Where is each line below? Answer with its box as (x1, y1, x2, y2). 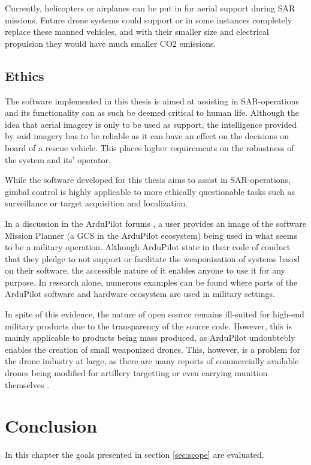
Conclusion (5, 413, 98, 438)
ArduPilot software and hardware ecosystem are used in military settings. (5, 287, 275, 300)
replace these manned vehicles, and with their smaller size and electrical (5, 25, 269, 38)
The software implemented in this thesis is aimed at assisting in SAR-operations (5, 94, 299, 107)
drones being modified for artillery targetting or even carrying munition (5, 367, 268, 379)
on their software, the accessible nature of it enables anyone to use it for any (5, 264, 285, 277)
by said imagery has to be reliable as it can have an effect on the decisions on (5, 130, 289, 142)
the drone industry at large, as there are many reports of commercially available (5, 355, 299, 367)
